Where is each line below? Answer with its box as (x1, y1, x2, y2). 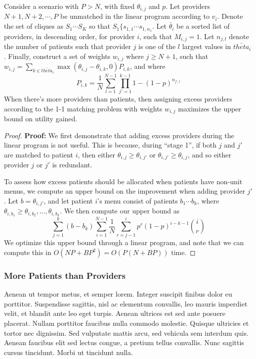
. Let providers (166, 1, 210, 11)
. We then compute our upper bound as (60, 205, 180, 216)
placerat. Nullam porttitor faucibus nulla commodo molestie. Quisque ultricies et (4, 318, 249, 328)
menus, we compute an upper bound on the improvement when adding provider (4, 186, 245, 196)
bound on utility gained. (4, 113, 78, 124)
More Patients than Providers (4, 269, 126, 281)
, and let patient (43, 196, 93, 206)
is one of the (138, 41, 176, 51)
